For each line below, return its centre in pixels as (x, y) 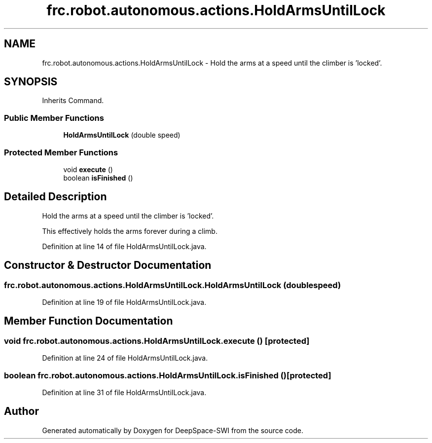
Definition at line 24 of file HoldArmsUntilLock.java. (125, 358)
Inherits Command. (73, 101)
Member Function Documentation (89, 321)
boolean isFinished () (98, 178)
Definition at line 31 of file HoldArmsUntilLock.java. (124, 392)
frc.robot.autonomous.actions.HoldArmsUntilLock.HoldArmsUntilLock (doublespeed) (173, 285)
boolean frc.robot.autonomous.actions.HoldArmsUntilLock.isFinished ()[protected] (168, 375)
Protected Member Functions (61, 152)
